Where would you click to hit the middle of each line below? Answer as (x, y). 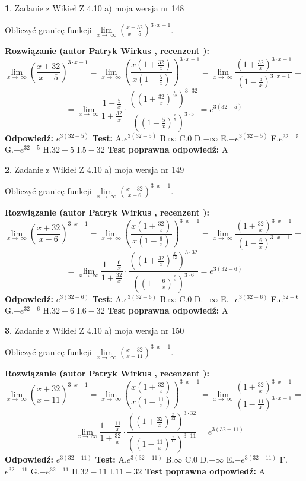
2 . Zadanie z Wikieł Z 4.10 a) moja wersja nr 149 (95, 169)
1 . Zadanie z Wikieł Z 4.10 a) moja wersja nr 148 (95, 8)
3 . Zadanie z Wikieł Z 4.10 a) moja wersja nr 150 (95, 330)
